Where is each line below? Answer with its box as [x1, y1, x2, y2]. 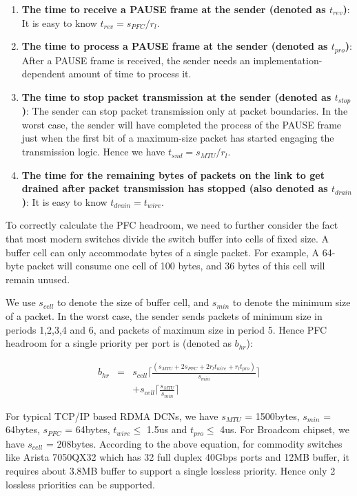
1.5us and [146, 422, 187, 437]
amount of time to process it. [68, 66, 192, 81]
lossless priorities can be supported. [6, 477, 155, 491]
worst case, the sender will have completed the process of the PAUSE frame [21, 117, 342, 131]
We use [6, 295, 36, 309]
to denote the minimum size [232, 295, 351, 309]
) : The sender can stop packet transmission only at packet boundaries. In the [21, 104, 348, 118]
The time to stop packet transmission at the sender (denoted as [21, 89, 331, 104]
